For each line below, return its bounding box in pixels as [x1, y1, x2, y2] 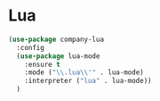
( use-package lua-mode [16, 51, 100, 61]
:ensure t [24, 60, 61, 69]
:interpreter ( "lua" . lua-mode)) [24, 77, 152, 86]
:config [16, 43, 45, 52]
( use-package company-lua [8, 35, 104, 44]
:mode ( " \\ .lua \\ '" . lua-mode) [24, 68, 144, 77]
